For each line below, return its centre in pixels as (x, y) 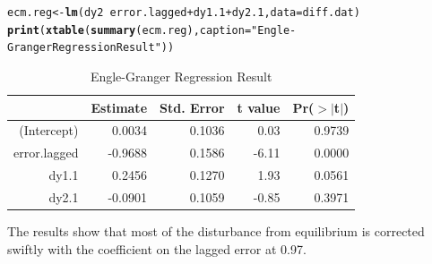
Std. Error (192, 107)
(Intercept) (49, 130)
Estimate (119, 107)
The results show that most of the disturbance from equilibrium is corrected (216, 231)
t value (259, 107)
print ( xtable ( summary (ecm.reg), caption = (130, 30)
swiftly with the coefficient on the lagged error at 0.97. (157, 248)
